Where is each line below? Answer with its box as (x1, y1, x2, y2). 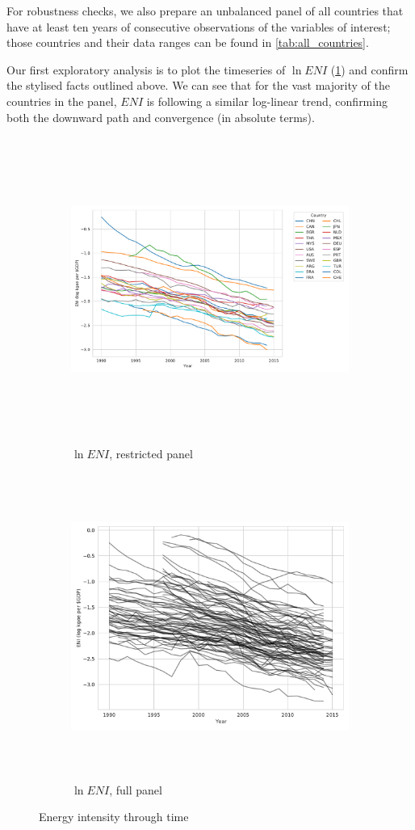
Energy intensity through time (39, 808, 189, 825)
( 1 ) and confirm (330, 61, 409, 78)
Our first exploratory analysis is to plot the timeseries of (6, 61, 286, 78)
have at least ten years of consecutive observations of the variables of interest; (6, 18, 391, 35)
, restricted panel (109, 444, 193, 461)
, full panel (109, 781, 162, 798)
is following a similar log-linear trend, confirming (146, 92, 388, 109)
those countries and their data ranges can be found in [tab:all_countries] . (6, 34, 369, 51)
